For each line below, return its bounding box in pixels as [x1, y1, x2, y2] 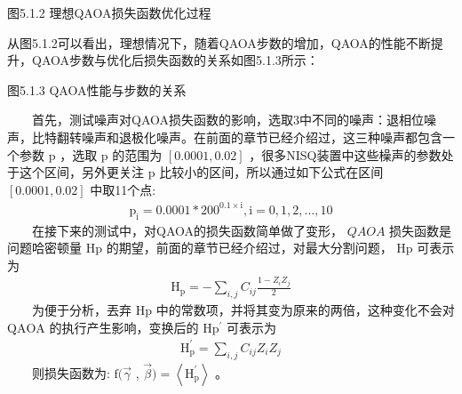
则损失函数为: [32, 363, 110, 382]
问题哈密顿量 [7, 238, 82, 257]
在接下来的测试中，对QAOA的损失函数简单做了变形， [32, 221, 343, 239]
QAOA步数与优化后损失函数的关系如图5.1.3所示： [31, 51, 319, 69]
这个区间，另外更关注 [19, 163, 144, 181]
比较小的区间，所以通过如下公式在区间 [159, 163, 384, 181]
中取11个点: [90, 180, 156, 198]
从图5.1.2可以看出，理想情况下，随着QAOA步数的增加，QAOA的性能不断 [7, 33, 431, 52]
